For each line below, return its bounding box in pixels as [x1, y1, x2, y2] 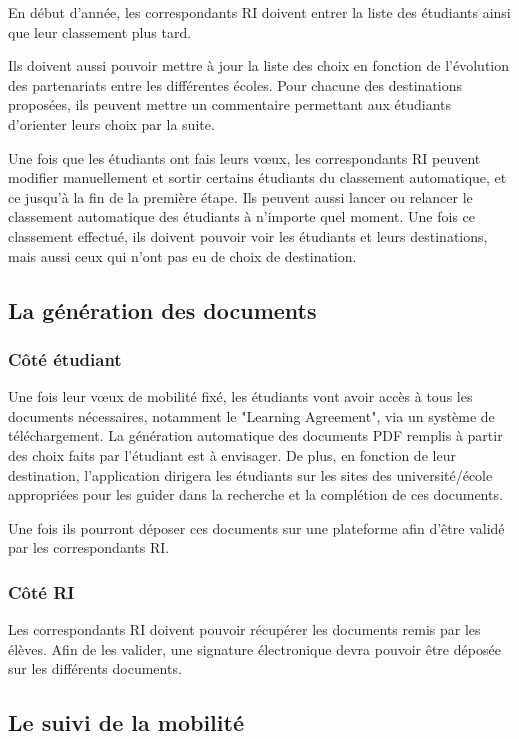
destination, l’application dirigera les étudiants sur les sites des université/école [8, 464, 493, 485]
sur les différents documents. [8, 658, 182, 679]
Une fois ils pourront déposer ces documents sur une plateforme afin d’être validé [8, 517, 505, 538]
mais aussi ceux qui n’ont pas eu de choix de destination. [8, 245, 357, 266]
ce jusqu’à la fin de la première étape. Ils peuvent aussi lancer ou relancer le [8, 186, 473, 207]
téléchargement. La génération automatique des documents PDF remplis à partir [8, 425, 503, 446]
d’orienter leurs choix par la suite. [8, 113, 215, 134]
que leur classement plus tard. [8, 21, 192, 42]
